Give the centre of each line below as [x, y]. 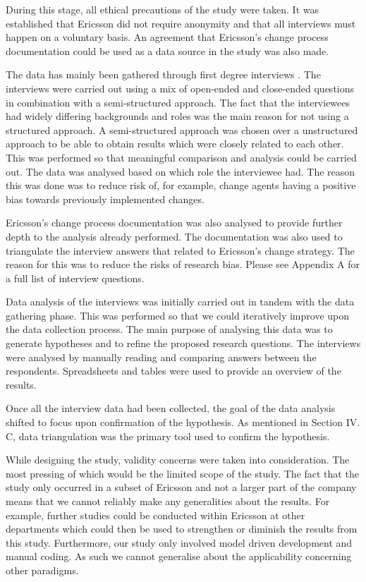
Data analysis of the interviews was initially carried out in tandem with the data [180, 302]
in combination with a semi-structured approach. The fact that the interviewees [178, 102]
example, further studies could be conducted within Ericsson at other [155, 515]
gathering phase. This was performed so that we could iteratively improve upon [178, 315]
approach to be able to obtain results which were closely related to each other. [175, 144]
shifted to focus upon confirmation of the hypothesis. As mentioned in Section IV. [183, 422]
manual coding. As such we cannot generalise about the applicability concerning [179, 556]
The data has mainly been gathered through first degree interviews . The [163, 74]
